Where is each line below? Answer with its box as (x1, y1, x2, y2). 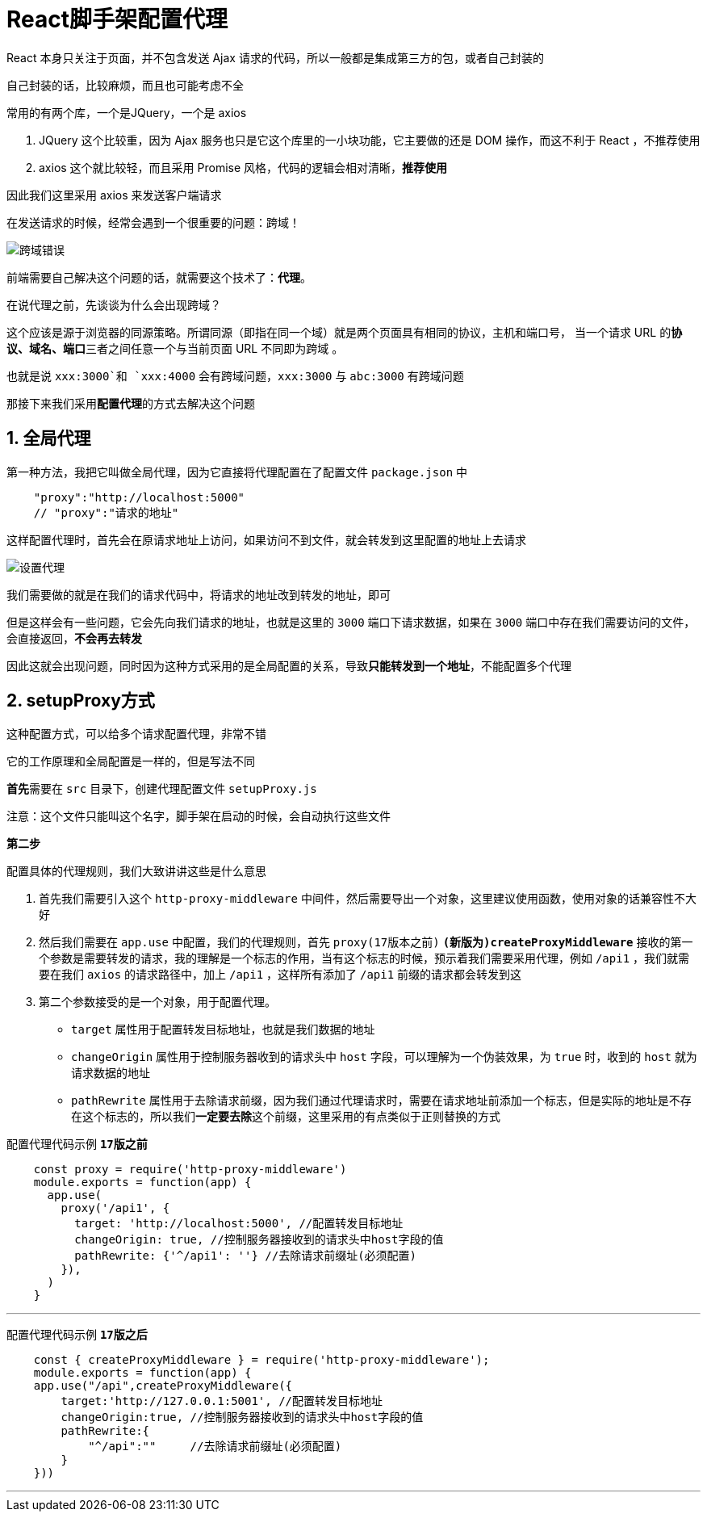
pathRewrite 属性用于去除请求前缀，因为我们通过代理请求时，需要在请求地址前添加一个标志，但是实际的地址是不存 (71, 1093, 692, 1108)
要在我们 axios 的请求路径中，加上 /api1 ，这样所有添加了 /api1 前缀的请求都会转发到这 (39, 967, 522, 982)
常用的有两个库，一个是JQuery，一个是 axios (6, 105, 247, 120)
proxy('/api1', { (61, 1201, 170, 1215)
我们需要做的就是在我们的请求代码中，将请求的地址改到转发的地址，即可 (6, 587, 391, 602)
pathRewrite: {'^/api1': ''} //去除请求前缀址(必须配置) (74, 1249, 417, 1263)
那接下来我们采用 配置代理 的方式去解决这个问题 (6, 396, 255, 410)
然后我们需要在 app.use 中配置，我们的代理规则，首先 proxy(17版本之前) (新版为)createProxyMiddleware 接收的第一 (39, 935, 693, 950)
